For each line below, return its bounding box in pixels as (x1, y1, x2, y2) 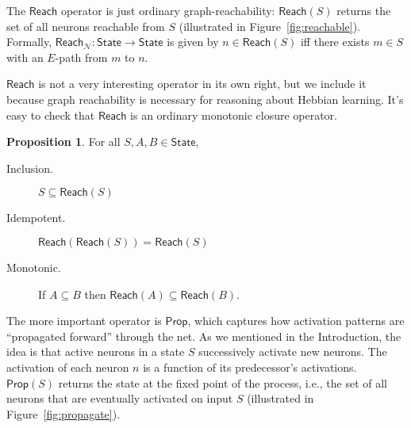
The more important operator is (6, 312, 162, 329)
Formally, (6, 33, 52, 50)
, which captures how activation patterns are (187, 312, 405, 329)
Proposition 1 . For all (6, 133, 121, 150)
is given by (167, 33, 219, 50)
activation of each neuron (6, 358, 129, 375)
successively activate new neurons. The (198, 343, 387, 360)
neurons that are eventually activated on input (6, 390, 233, 407)
